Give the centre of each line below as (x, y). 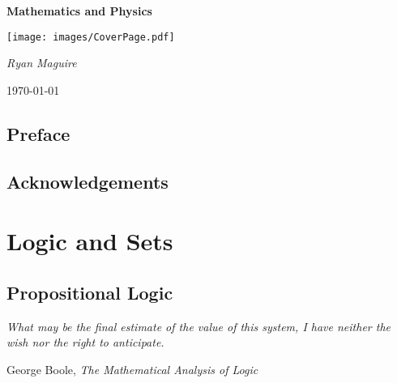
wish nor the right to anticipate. (85, 342)
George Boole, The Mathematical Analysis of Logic (132, 369)
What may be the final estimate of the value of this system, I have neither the (199, 326)
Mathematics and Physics (79, 11)
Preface (38, 133)
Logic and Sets (90, 241)
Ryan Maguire (42, 63)
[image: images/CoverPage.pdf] (91, 37)
